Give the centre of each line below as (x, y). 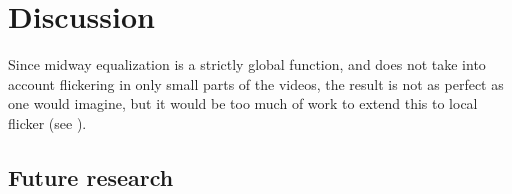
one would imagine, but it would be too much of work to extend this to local (243, 103)
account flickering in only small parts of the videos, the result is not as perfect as (256, 83)
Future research (91, 176)
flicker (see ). (47, 122)
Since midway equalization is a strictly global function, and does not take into (247, 64)
